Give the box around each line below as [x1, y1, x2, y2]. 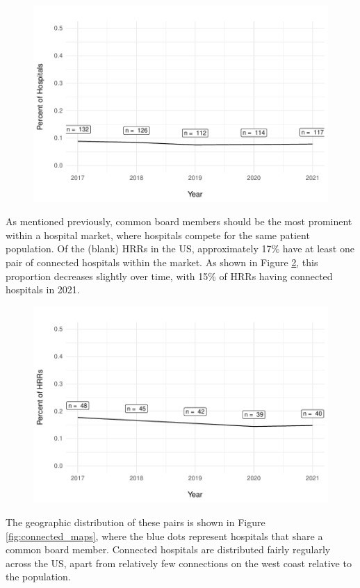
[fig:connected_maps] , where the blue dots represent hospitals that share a [6, 528, 323, 543]
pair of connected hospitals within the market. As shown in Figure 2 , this [6, 255, 318, 270]
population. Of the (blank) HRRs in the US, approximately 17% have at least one [6, 241, 354, 256]
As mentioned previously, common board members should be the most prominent [6, 214, 352, 229]
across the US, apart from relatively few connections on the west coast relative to [6, 555, 352, 570]
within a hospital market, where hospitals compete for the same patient [6, 227, 310, 242]
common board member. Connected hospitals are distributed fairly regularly [6, 542, 331, 557]
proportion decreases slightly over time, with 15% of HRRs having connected [6, 268, 333, 283]
